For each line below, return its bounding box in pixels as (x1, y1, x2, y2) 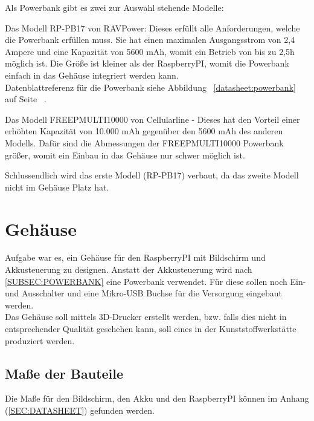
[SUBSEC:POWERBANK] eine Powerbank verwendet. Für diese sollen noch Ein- (5, 275, 306, 287)
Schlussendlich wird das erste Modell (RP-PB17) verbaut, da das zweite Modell (5, 169, 299, 181)
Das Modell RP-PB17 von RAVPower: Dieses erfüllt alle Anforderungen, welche (5, 21, 300, 34)
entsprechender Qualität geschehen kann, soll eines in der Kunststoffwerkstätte (5, 322, 296, 335)
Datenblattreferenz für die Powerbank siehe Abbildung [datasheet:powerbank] (5, 80, 296, 93)
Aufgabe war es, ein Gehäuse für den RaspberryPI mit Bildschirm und (5, 251, 266, 264)
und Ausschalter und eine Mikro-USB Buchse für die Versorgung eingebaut (5, 287, 283, 299)
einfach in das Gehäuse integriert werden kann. (5, 68, 179, 81)
